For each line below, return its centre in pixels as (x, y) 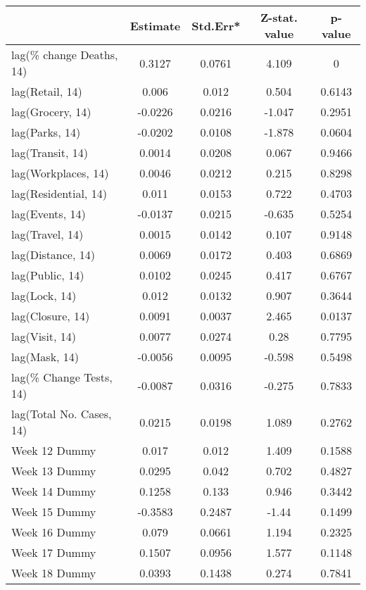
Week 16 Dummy (54, 532)
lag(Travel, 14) (48, 234)
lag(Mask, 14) (45, 357)
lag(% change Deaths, (65, 55)
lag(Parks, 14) (46, 132)
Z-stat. (279, 17)
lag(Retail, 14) (47, 91)
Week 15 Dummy (54, 511)
